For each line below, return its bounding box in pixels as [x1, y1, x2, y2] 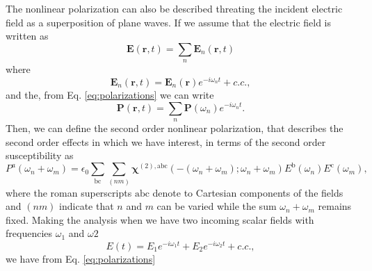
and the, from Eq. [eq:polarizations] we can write [6, 87, 214, 101]
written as [6, 28, 49, 43]
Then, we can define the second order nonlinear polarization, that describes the [6, 120, 343, 135]
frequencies [6, 226, 53, 240]
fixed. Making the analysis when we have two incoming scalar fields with [6, 212, 314, 227]
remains [318, 199, 352, 213]
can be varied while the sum [156, 199, 277, 213]
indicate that [59, 199, 114, 213]
